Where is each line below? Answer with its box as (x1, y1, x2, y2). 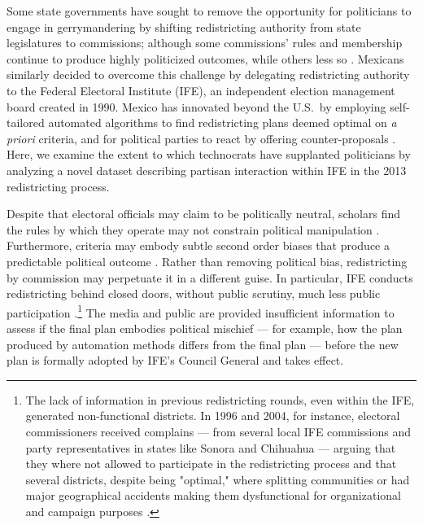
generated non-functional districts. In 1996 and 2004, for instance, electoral (25, 407, 400, 424)
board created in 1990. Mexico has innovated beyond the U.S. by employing (7, 98, 386, 115)
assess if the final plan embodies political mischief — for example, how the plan (7, 319, 403, 336)
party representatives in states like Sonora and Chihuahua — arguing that (25, 439, 396, 456)
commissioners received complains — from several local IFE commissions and (25, 422, 411, 440)
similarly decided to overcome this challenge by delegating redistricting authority (7, 66, 410, 83)
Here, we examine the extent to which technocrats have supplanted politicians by (7, 146, 411, 163)
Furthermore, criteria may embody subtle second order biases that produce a (7, 237, 390, 254)
